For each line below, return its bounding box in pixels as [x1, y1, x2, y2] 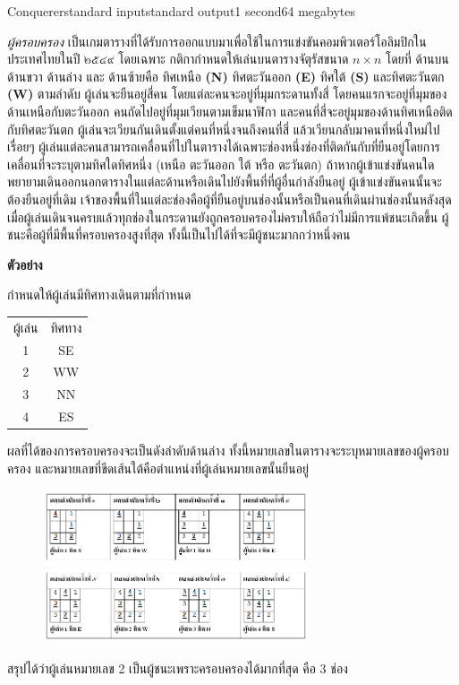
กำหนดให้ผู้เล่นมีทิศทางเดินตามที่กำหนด [7, 285, 191, 304]
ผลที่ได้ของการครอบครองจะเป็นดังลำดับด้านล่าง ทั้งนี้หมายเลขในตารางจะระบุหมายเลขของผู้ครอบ [7, 441, 449, 460]
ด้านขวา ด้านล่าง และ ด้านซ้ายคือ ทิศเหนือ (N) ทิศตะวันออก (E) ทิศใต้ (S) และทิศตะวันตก [7, 66, 445, 85]
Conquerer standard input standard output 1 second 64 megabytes [7, 2, 356, 20]
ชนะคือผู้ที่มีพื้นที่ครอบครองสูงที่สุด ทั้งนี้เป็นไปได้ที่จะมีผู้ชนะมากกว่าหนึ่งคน [7, 225, 351, 244]
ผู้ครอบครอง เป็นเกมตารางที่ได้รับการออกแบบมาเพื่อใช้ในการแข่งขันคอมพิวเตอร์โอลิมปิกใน [7, 31, 427, 50]
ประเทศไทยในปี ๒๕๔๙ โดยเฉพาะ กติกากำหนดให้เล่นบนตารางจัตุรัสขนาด [7, 49, 349, 68]
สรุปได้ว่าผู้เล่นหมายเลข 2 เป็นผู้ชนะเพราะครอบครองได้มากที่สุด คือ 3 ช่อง [7, 658, 348, 677]
